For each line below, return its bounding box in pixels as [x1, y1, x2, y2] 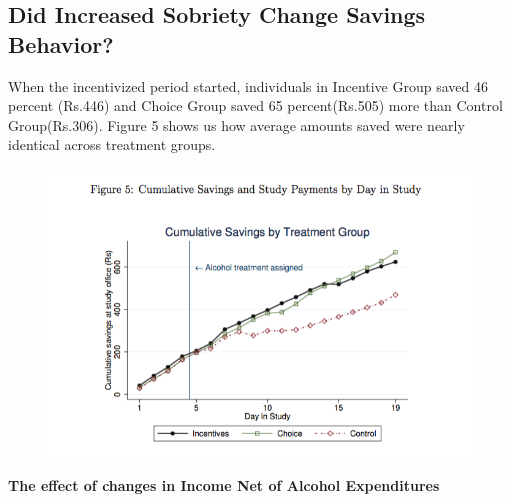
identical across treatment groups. [8, 134, 216, 155]
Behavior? [8, 28, 114, 59]
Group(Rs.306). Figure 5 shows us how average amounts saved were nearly [8, 114, 465, 135]
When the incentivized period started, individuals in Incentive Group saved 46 [8, 75, 488, 96]
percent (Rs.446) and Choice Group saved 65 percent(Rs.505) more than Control [8, 95, 503, 116]
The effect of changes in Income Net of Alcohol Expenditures [8, 475, 440, 496]
